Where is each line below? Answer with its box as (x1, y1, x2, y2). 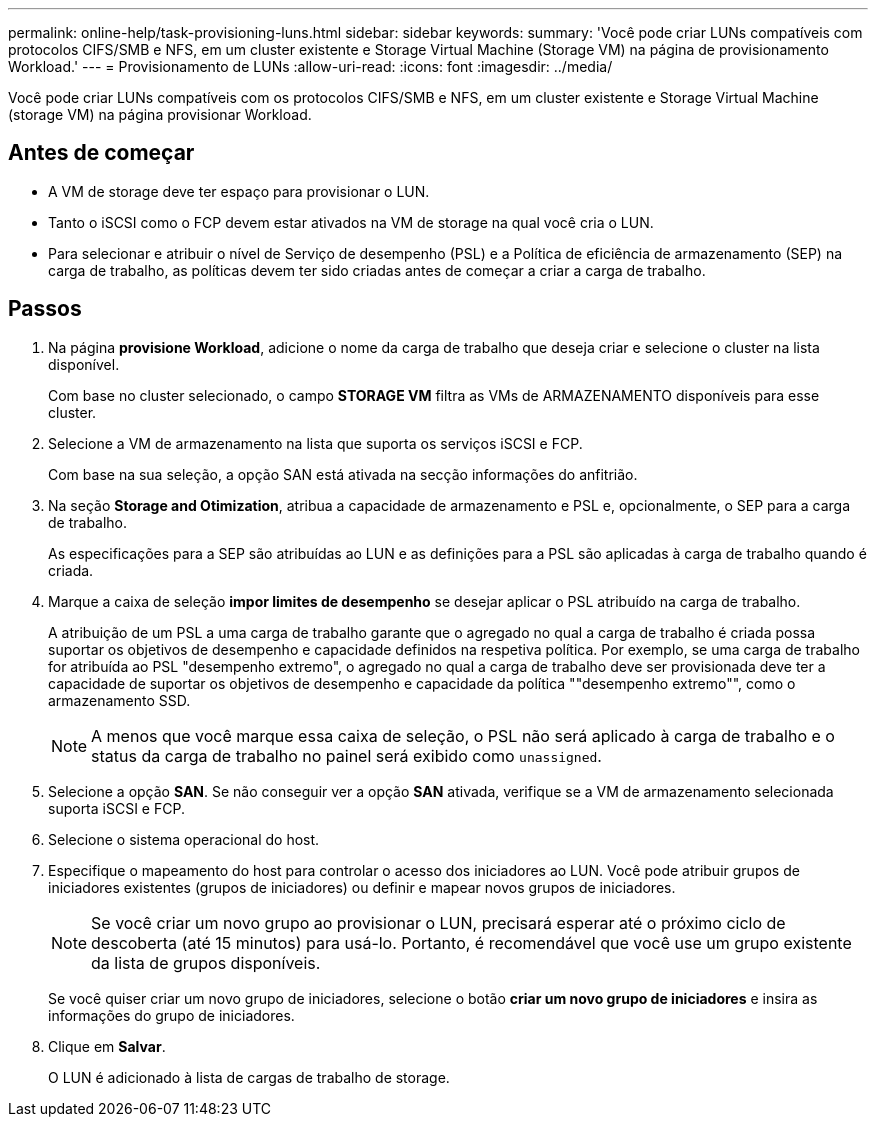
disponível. (48, 355, 120, 373)
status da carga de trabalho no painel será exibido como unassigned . (91, 745, 602, 766)
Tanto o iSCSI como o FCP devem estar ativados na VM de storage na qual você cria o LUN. (48, 213, 654, 231)
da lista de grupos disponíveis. (91, 952, 321, 973)
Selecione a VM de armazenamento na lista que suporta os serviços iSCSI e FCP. (48, 434, 583, 452)
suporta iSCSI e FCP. (48, 799, 185, 817)
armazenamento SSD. (48, 691, 191, 709)
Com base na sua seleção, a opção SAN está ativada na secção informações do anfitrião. (48, 465, 638, 483)
